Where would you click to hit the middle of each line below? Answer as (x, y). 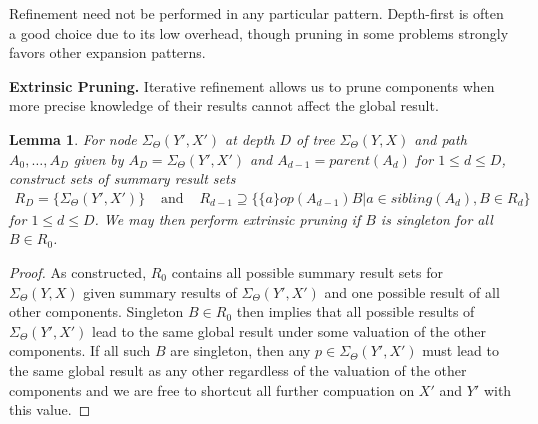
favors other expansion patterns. (107, 52)
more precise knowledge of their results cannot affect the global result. (224, 105)
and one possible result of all (412, 291)
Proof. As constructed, (78, 271)
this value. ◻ (50, 409)
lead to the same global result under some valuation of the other (289, 330)
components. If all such (80, 350)
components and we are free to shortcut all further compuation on (212, 389)
